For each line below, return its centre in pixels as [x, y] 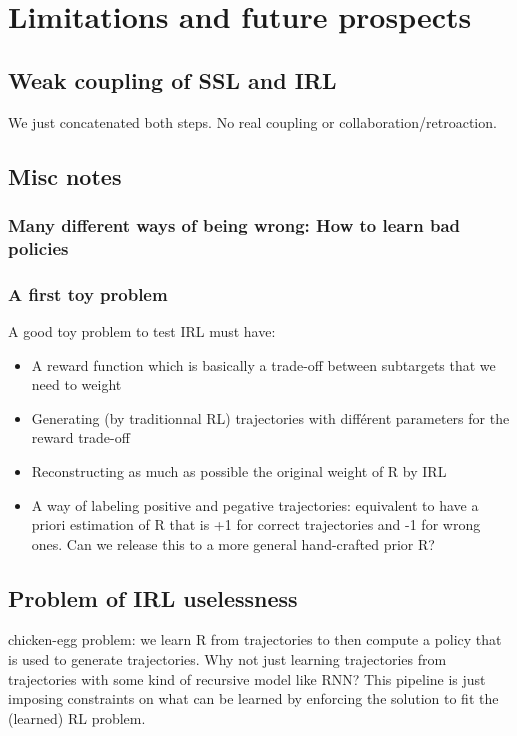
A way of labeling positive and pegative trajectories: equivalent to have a [255, 504]
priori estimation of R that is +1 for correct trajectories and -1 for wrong [256, 524]
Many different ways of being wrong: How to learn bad [234, 224]
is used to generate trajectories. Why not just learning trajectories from [227, 659]
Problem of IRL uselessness [153, 597]
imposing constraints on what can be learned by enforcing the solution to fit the [253, 698]
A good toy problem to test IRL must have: [142, 330]
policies [38, 247]
